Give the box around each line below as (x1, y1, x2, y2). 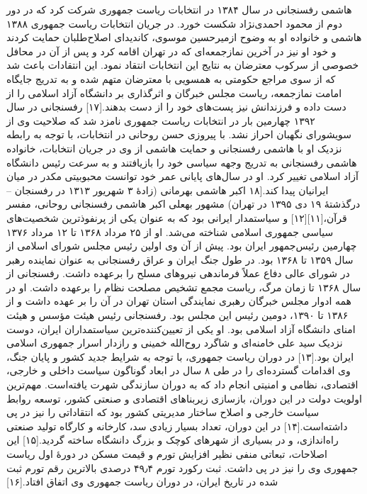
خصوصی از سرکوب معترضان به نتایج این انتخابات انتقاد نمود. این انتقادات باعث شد (6, 57, 359, 72)
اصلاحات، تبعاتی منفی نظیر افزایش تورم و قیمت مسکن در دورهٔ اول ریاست (6, 447, 327, 461)
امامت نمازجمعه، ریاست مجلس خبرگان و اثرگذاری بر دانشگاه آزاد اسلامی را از (6, 85, 342, 100)
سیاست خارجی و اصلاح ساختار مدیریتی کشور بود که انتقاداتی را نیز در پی (6, 405, 320, 420)
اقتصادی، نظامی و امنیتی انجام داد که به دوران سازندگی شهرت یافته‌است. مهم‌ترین (6, 377, 358, 392)
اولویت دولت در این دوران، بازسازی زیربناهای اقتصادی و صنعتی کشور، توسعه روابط (6, 391, 362, 405)
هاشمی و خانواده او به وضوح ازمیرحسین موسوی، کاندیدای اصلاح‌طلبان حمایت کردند (6, 30, 362, 45)
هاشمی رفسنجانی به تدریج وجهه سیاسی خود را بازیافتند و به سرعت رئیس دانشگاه (6, 155, 357, 169)
